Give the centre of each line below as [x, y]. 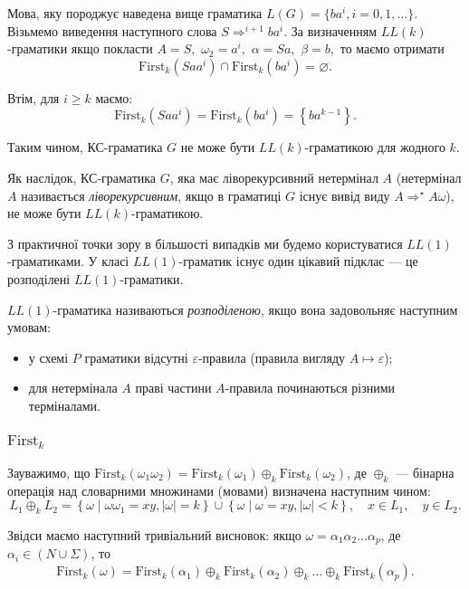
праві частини [173, 388]
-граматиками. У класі [68, 261]
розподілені [39, 278]
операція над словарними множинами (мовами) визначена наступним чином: [219, 490]
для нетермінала [73, 388]
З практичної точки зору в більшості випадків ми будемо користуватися [205, 243]
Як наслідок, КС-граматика [82, 177]
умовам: [29, 327]
